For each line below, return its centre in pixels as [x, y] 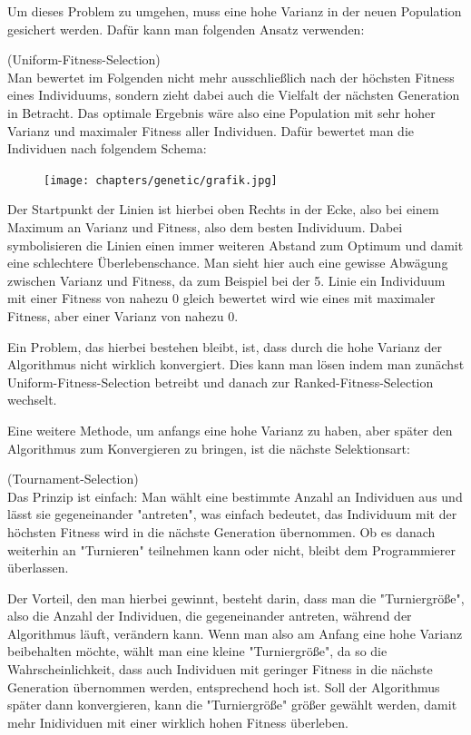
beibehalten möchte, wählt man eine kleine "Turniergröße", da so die [197, 651]
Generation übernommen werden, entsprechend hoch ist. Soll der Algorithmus [224, 686]
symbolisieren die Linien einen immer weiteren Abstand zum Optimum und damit [235, 245]
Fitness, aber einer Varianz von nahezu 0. [123, 315]
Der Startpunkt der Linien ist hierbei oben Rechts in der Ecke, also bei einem [223, 209]
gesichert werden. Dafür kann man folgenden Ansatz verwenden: [186, 29]
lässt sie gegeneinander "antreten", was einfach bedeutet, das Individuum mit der [232, 514]
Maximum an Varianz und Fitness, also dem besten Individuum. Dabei [205, 227]
